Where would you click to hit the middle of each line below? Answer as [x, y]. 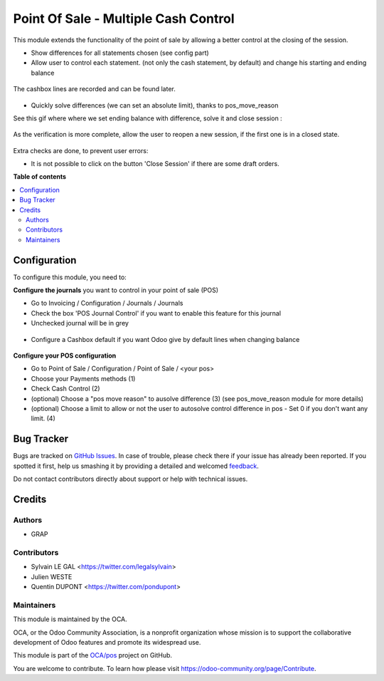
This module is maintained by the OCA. [70, 619]
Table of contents [40, 177]
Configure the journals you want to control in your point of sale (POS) [116, 290]
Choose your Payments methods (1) [83, 378]
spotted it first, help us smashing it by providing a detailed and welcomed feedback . [136, 466]
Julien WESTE [52, 576]
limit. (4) [43, 419]
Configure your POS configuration [65, 355]
